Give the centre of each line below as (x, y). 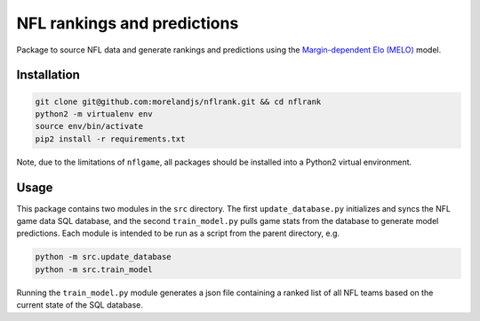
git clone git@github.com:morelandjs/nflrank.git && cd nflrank (178, 101)
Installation (48, 75)
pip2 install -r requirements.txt (110, 139)
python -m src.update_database (104, 257)
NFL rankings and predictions (128, 23)
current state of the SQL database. (80, 305)
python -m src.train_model (94, 269)
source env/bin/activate (89, 126)
